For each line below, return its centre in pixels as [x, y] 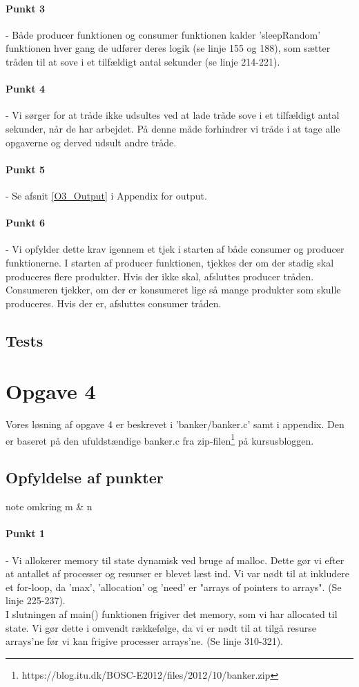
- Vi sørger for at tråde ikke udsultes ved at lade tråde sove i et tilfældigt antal [173, 115]
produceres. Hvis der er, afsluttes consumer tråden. [114, 303]
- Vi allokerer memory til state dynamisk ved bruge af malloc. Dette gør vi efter [175, 560]
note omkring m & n [49, 506]
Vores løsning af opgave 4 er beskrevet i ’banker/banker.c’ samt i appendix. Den [175, 424]
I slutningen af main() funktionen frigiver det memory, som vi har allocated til [172, 614]
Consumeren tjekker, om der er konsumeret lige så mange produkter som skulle [173, 290]
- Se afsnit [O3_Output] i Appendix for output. [106, 195]
